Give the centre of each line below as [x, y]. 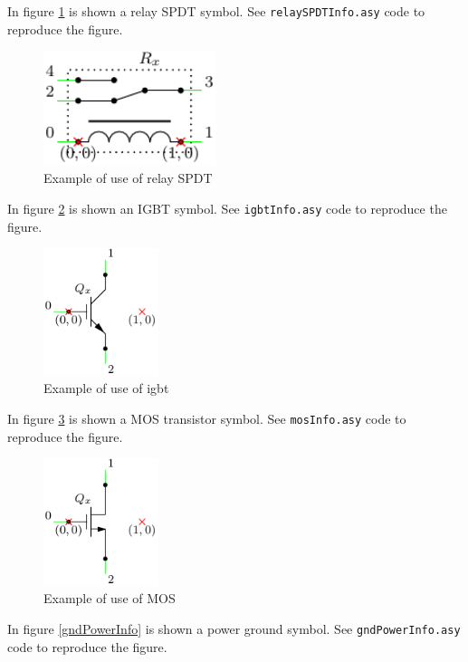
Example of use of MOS [110, 598]
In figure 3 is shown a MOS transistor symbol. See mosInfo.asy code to [207, 418]
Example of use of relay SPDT [128, 178]
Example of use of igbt [106, 388]
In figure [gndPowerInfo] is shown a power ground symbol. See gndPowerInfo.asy [234, 628]
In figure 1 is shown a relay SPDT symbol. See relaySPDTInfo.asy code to [216, 11]
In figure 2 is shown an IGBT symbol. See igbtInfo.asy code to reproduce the [227, 208]
